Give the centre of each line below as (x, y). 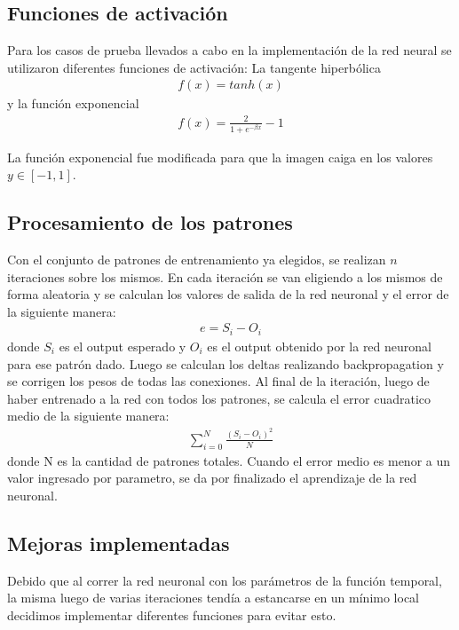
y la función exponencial (73, 103)
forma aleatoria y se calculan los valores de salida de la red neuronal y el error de (228, 294)
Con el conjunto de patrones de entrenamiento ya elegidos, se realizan (197, 260)
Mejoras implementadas (119, 543)
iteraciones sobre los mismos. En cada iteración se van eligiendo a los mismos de (225, 276)
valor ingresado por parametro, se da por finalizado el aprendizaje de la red (212, 478)
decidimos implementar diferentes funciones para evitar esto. (172, 614)
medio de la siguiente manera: (88, 416)
